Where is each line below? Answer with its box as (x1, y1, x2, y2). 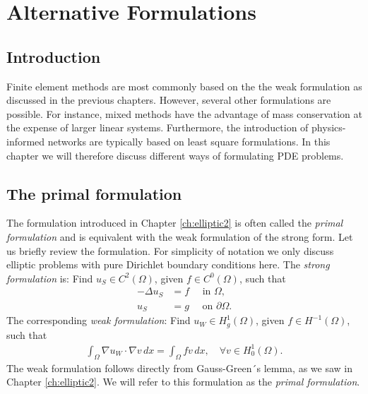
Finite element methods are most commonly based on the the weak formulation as (6, 78, 362, 93)
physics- (311, 120, 346, 135)
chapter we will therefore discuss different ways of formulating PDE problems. (6, 148, 344, 162)
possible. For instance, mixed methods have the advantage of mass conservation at (6, 106, 362, 121)
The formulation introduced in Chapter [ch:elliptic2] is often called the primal (6, 215, 343, 230)
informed (6, 133, 45, 148)
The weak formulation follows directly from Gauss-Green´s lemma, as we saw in (6, 360, 352, 375)
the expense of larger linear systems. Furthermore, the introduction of (6, 120, 309, 135)
